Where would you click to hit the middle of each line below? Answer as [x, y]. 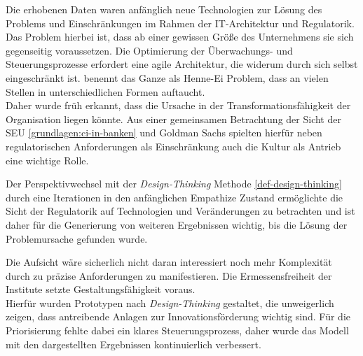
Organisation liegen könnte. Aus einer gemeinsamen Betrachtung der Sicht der [173, 119]
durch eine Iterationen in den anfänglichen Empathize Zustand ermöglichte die [174, 197]
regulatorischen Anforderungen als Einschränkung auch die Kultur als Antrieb [173, 146]
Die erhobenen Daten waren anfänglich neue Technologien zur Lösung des [164, 9]
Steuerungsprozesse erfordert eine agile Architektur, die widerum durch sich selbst [182, 64]
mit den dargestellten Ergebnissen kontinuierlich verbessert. [133, 344]
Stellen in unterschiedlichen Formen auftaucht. [105, 91]
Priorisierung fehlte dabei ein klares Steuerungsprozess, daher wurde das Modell [177, 330]
